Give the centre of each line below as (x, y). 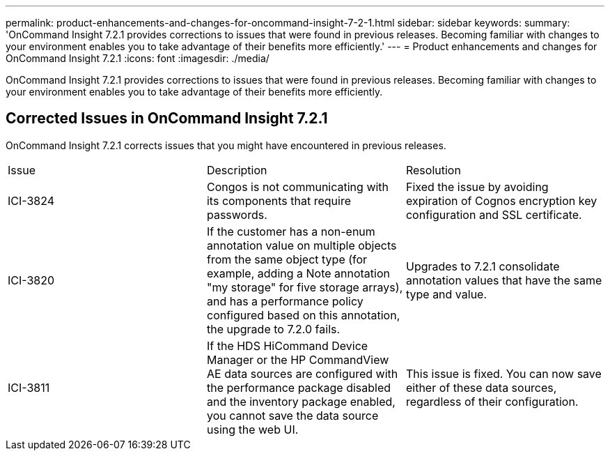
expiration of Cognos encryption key (501, 200)
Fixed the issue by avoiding (477, 187)
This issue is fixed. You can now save (503, 373)
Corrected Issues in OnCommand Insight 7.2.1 (167, 119)
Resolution (433, 170)
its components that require (279, 200)
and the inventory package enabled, (301, 401)
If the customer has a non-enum (291, 231)
